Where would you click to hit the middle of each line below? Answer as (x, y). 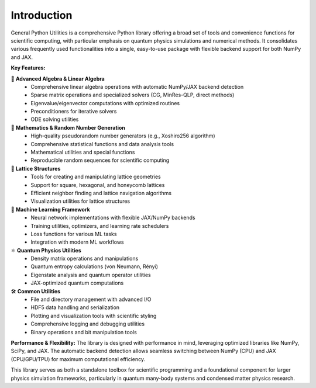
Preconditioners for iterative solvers (74, 112)
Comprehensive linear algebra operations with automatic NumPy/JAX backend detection (137, 86)
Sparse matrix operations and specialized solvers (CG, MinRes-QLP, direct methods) (133, 95)
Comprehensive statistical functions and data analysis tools (102, 144)
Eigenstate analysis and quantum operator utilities (91, 275)
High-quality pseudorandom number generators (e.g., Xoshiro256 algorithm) (123, 136)
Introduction (42, 15)
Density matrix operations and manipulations (85, 259)
